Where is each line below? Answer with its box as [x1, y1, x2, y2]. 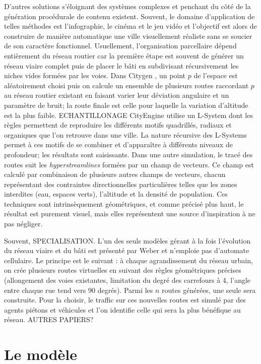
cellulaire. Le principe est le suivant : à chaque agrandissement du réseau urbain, [4, 255, 253, 265]
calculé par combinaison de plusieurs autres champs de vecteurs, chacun [4, 169, 226, 179]
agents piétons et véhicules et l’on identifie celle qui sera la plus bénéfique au [4, 304, 241, 315]
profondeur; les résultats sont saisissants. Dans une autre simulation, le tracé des [4, 149, 253, 159]
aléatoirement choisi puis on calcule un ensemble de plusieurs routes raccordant [4, 80, 249, 90]
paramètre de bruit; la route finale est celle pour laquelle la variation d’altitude [4, 99, 248, 110]
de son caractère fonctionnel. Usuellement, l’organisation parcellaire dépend [4, 40, 237, 51]
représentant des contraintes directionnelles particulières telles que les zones [4, 178, 237, 189]
